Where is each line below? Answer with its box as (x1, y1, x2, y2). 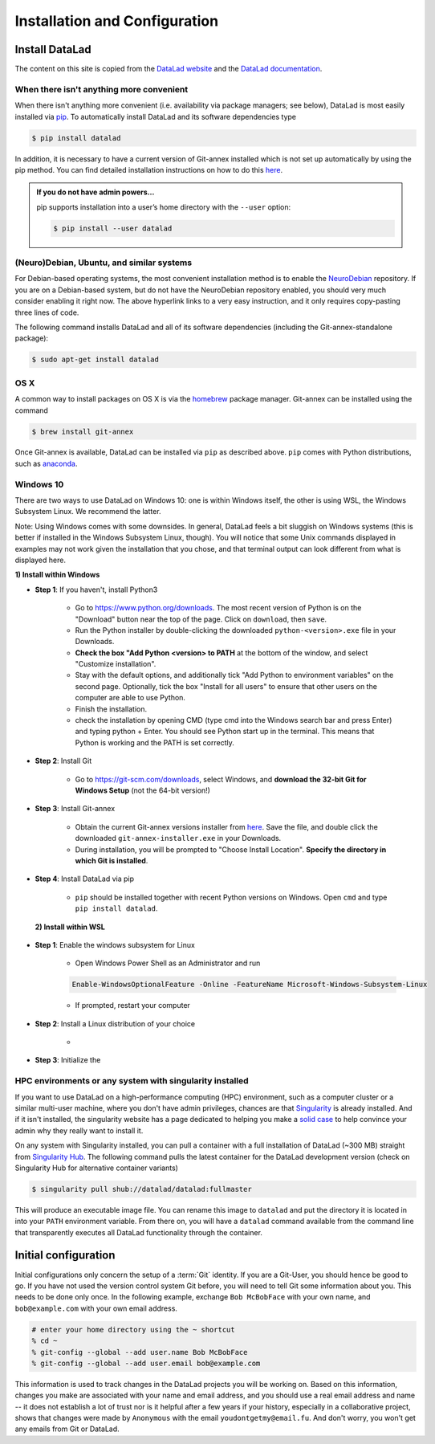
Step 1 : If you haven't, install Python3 (35, 585, 158, 594)
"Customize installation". (75, 659, 157, 669)
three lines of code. (14, 308, 79, 317)
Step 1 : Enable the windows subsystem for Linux (35, 940, 196, 949)
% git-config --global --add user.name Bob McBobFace (31, 1348, 248, 1356)
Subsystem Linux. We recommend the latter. (14, 507, 161, 516)
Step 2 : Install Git (35, 756, 92, 766)
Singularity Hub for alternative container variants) (14, 1163, 178, 1173)
